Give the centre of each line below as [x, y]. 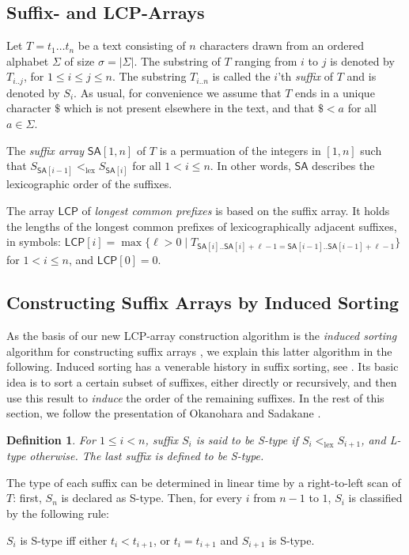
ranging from [266, 60]
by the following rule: [58, 513]
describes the [343, 166]
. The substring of [177, 60]
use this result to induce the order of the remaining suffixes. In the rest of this [195, 397]
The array [30, 210]
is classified [375, 498]
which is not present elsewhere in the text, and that [189, 108]
